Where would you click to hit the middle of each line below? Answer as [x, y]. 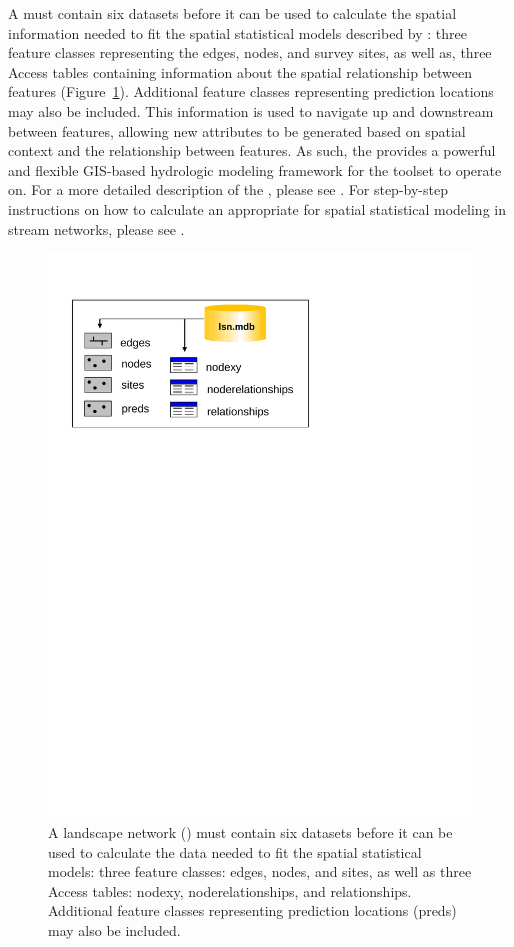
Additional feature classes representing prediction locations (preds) [252, 910]
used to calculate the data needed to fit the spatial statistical [235, 851]
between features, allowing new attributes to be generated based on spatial [237, 130]
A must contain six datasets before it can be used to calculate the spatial [232, 13]
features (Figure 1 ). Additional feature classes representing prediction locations [251, 91]
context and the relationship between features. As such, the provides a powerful [252, 150]
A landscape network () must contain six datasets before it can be [250, 832]
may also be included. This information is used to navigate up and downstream [251, 110]
